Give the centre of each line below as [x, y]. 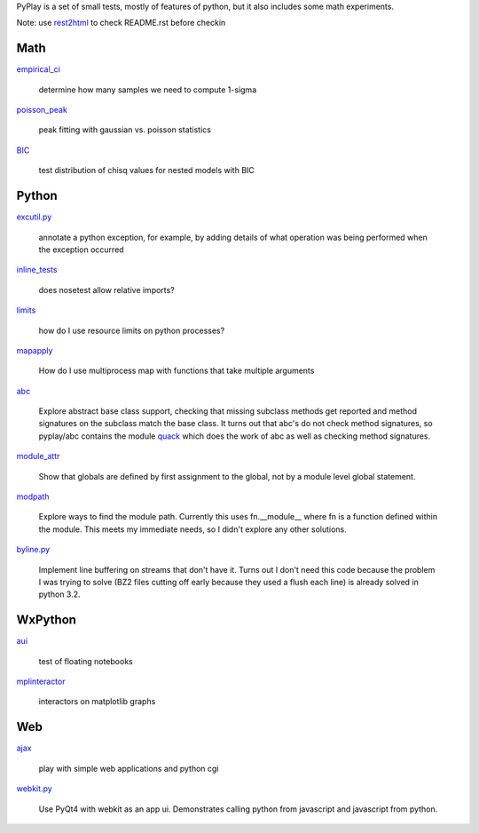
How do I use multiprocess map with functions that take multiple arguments [177, 371]
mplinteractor [41, 682]
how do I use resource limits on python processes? [132, 330]
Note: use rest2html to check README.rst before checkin [121, 23]
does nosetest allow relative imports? [106, 290]
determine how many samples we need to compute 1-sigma [148, 90]
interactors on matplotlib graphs [97, 702]
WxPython [47, 620]
